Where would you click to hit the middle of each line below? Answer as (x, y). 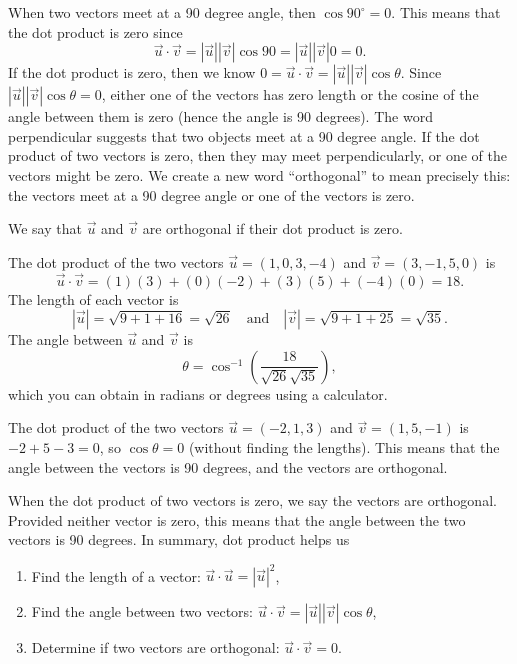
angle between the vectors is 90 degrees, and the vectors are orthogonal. (228, 466)
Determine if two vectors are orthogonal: (155, 647)
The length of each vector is (93, 298)
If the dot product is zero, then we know (132, 72)
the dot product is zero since (95, 31)
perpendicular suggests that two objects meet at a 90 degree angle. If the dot (244, 135)
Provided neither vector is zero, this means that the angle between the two (237, 519)
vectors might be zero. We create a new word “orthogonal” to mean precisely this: (259, 174)
